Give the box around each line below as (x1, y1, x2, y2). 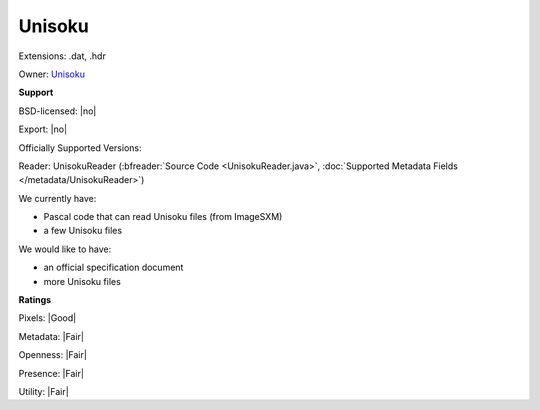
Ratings (18, 294, 52, 306)
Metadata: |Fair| (18, 330, 85, 342)
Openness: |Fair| (18, 349, 87, 361)
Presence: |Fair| (18, 367, 85, 379)
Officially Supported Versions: (18, 141, 142, 154)
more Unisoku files (43, 275, 122, 287)
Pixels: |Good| (18, 312, 77, 324)
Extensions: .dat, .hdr (18, 50, 107, 62)
